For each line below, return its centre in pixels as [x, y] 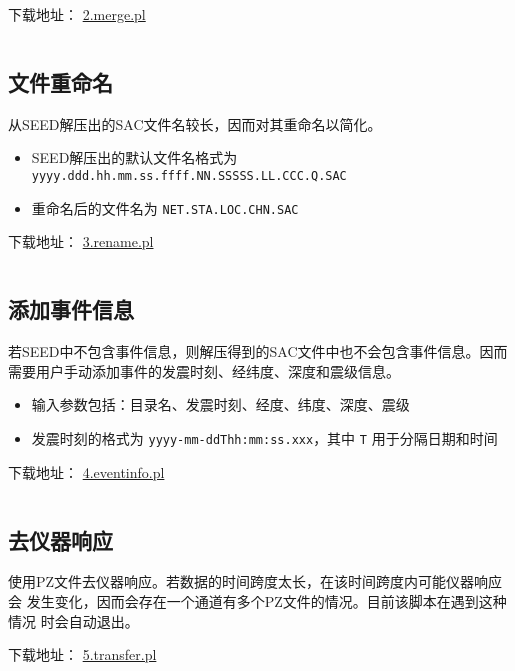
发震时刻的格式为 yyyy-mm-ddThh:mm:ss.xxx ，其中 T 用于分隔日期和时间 [264, 437]
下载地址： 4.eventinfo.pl [86, 471]
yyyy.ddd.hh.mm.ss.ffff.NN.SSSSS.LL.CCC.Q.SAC [189, 175]
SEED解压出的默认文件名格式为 [134, 157]
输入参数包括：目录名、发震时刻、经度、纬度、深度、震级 [220, 404]
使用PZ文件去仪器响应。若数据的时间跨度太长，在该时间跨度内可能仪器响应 [255, 581]
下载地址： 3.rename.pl [81, 241]
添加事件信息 [71, 309]
